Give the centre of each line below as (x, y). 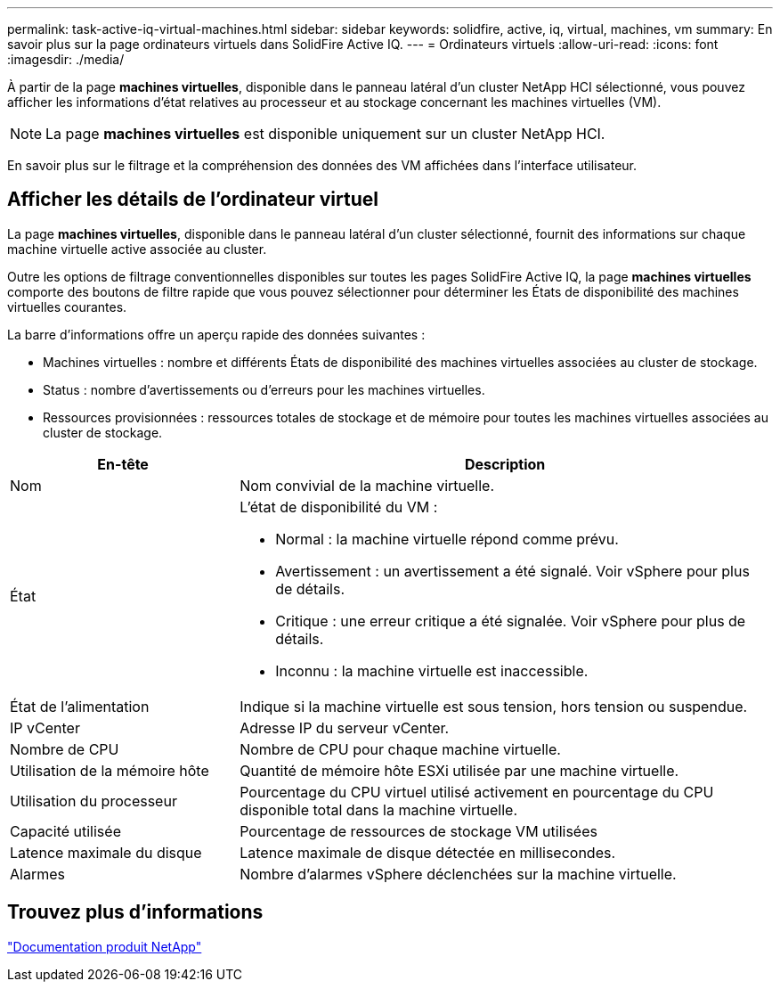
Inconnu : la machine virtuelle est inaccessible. (432, 670)
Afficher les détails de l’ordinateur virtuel (193, 200)
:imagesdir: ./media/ (66, 59)
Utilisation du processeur (93, 801)
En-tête (123, 464)
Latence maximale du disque (106, 852)
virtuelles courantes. (67, 307)
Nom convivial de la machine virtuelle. (367, 485)
